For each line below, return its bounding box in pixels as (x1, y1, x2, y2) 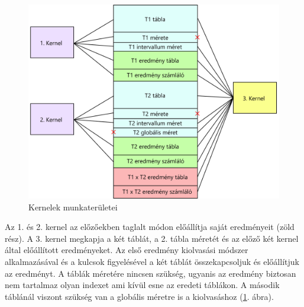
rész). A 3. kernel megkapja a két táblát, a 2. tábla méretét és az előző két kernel (5, 232, 299, 244)
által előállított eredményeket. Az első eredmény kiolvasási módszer (5, 244, 248, 256)
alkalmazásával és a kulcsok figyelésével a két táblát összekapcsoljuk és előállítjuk (5, 255, 299, 268)
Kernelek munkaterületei (28, 200, 118, 213)
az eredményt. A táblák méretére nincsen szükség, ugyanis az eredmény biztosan (5, 267, 296, 279)
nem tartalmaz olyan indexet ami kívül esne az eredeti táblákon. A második (5, 279, 280, 291)
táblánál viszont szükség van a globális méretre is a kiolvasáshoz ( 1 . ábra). (5, 290, 274, 302)
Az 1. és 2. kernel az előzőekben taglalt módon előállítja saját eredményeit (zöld (5, 220, 295, 233)
